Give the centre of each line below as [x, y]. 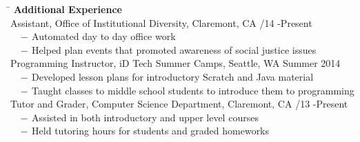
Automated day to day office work [104, 36]
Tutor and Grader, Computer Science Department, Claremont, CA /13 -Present [179, 104]
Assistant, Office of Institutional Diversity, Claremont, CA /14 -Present [161, 22]
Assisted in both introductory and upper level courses [145, 117]
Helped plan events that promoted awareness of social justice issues [174, 49]
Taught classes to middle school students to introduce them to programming [193, 90]
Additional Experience [68, 9]
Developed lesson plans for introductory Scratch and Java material [173, 76]
